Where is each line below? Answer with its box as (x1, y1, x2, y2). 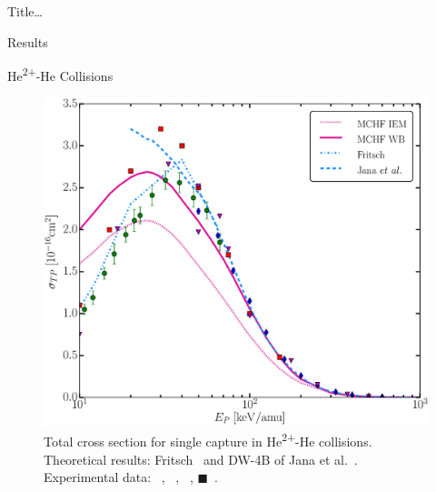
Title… (7, 2, 43, 20)
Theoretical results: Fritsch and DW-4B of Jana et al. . (44, 449, 358, 468)
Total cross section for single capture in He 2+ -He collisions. (44, 429, 372, 450)
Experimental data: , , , (44, 467, 193, 487)
